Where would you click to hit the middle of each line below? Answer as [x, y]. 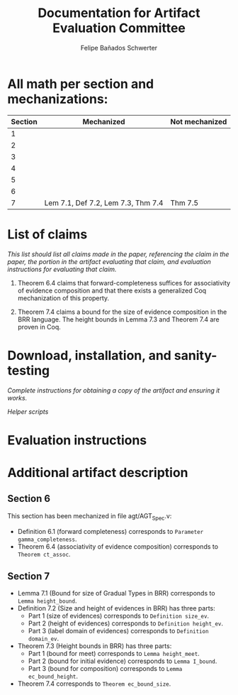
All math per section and [81, 84]
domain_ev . [44, 639]
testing [29, 370]
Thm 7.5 [184, 202]
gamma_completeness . [47, 539]
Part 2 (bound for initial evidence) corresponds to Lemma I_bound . [123, 661]
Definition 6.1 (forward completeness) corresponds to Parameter [110, 531]
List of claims [47, 234]
